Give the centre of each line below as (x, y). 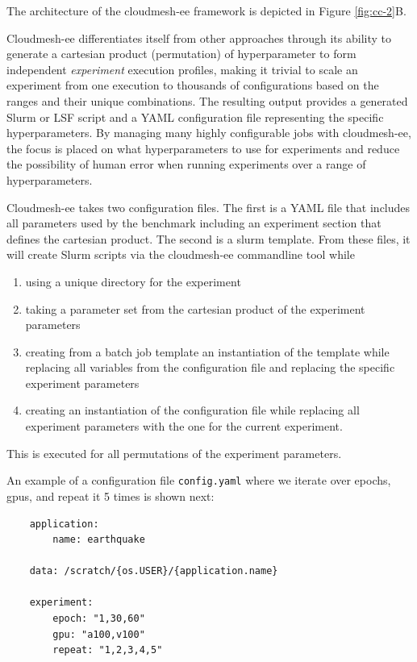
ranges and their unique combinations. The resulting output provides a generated (207, 100)
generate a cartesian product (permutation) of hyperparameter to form (181, 54)
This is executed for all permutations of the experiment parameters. (174, 453)
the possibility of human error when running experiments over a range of (186, 164)
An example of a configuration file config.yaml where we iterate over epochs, (199, 480)
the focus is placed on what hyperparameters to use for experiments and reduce (203, 148)
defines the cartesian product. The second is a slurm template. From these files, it (208, 238)
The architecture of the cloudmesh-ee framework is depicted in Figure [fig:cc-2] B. (206, 10)
